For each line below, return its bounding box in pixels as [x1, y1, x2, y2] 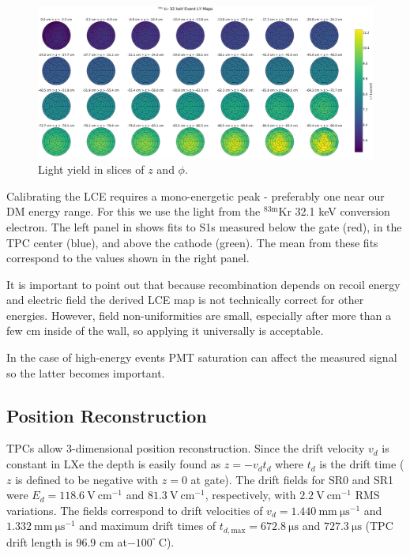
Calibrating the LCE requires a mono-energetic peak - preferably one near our [6, 187, 385, 204]
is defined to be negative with [15, 471, 159, 487]
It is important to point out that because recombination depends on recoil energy [6, 276, 401, 292]
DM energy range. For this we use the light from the [6, 203, 261, 220]
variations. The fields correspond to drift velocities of [6, 502, 263, 518]
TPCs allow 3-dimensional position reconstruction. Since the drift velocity [6, 440, 365, 456]
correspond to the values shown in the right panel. [6, 250, 250, 266]
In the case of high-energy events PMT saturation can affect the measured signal [6, 349, 397, 366]
